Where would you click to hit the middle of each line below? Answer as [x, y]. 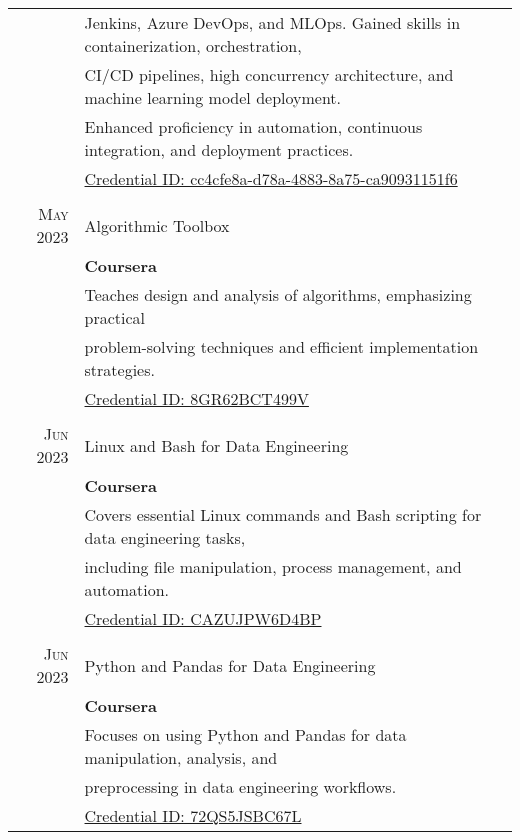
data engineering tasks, [165, 537]
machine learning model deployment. [213, 97]
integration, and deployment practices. [219, 149]
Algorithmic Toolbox [157, 225]
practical [115, 317]
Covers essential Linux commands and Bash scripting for [283, 514]
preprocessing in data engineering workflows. [240, 786]
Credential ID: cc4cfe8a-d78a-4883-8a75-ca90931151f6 [271, 178]
